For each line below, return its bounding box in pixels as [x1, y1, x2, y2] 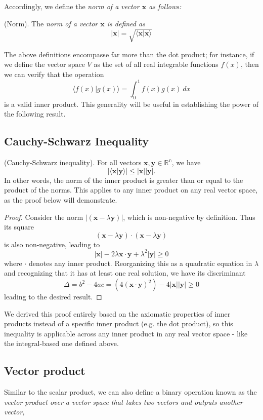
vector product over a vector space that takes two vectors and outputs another [4, 396, 243, 407]
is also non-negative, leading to [4, 239, 100, 249]
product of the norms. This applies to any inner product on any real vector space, [4, 184, 258, 195]
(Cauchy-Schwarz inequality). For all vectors [4, 157, 142, 168]
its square [4, 221, 34, 232]
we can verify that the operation [4, 68, 104, 79]
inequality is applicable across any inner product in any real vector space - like [4, 328, 248, 338]
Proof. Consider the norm [4, 211, 83, 222]
